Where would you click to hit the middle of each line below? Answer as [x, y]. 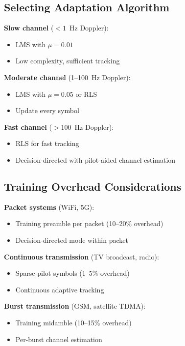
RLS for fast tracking [47, 143]
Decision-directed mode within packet [72, 240]
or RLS [86, 94]
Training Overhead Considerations [93, 186]
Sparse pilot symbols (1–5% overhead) [72, 273]
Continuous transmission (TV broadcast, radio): [81, 256]
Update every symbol [47, 110]
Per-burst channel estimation [59, 339]
